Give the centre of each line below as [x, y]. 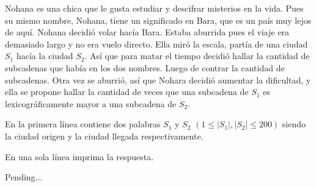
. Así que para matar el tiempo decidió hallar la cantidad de [197, 56]
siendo [294, 124]
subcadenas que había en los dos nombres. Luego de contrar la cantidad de [145, 67]
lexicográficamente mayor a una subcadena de [91, 103]
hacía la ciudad [45, 56]
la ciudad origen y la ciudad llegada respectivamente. [104, 136]
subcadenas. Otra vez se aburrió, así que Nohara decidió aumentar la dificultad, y [158, 79]
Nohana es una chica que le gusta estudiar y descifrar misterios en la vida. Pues [154, 8]
